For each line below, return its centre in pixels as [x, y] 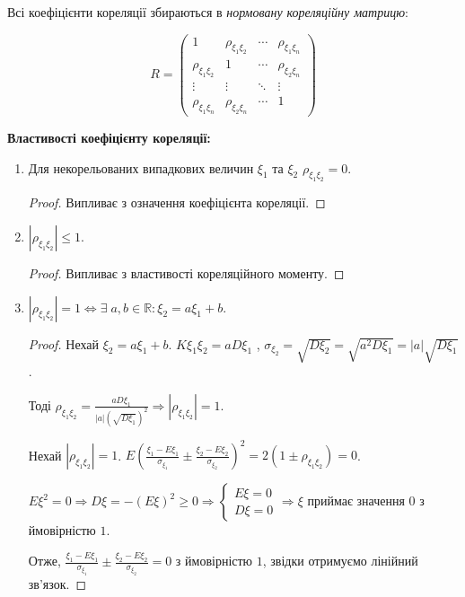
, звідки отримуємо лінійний [340, 561]
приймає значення [356, 500]
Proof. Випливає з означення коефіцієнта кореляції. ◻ [177, 202]
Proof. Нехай [64, 343]
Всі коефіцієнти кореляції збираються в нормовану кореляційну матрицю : [208, 12]
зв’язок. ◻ [57, 583]
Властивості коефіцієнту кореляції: [109, 138]
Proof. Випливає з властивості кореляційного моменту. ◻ [186, 272]
